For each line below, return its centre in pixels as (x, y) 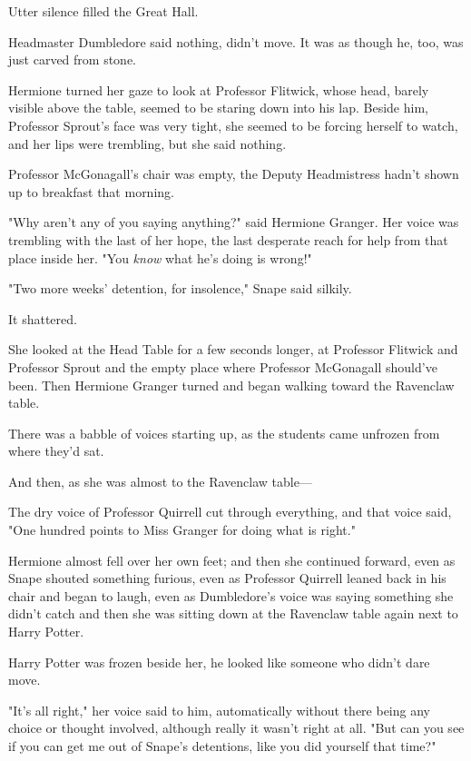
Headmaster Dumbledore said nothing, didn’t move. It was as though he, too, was (236, 41)
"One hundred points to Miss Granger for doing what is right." (182, 530)
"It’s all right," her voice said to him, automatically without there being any (219, 710)
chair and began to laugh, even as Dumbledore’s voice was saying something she (231, 595)
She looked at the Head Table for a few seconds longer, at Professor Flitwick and (233, 349)
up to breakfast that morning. (91, 191)
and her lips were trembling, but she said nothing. (147, 143)
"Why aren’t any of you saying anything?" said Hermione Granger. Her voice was (234, 222)
